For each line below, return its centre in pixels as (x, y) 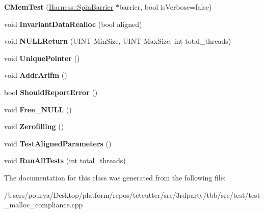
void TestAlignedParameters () (58, 143)
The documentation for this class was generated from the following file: (115, 177)
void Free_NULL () (38, 109)
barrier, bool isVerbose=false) (165, 7)
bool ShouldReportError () (51, 92)
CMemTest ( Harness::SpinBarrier (59, 7)
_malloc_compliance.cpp (44, 205)
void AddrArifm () (36, 75)
